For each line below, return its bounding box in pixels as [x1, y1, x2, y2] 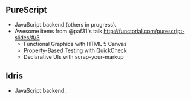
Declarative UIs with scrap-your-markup [23, 53, 125, 60]
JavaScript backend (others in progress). [14, 21, 117, 28]
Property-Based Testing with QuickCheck [23, 47, 128, 54]
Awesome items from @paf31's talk [14, 27, 103, 35]
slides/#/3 [14, 33, 40, 41]
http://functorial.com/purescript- [103, 27, 185, 35]
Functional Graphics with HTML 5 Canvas [23, 40, 127, 47]
